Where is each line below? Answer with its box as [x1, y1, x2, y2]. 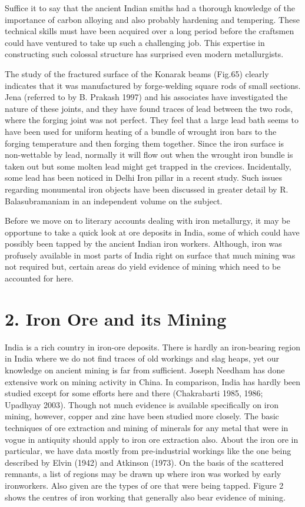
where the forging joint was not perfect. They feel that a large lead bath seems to [5, 114, 299, 126]
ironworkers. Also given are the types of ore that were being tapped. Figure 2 [5, 479, 284, 491]
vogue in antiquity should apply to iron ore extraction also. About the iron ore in [5, 433, 299, 445]
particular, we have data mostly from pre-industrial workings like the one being [5, 445, 291, 457]
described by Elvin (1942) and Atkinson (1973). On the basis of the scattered [5, 456, 284, 468]
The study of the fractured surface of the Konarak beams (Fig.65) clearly [5, 67, 269, 79]
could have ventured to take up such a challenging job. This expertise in [5, 36, 265, 48]
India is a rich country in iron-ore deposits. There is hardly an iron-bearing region [5, 340, 300, 353]
